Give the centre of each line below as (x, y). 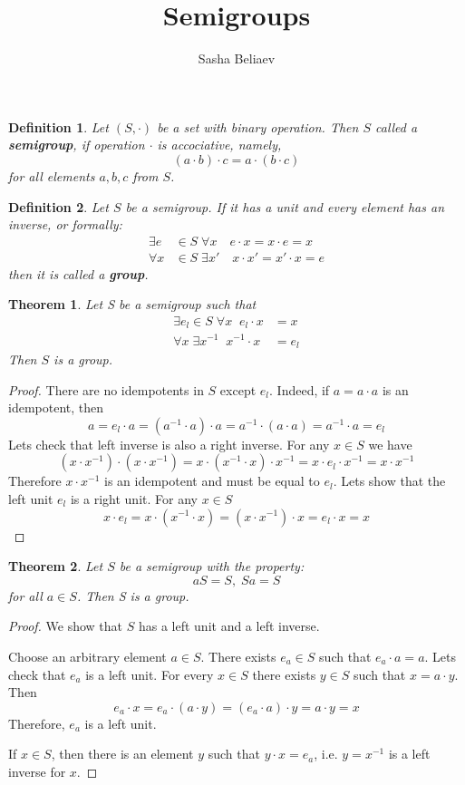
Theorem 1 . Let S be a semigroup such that (132, 304)
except (238, 389)
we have (390, 444)
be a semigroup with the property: (212, 566)
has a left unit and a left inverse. (229, 626)
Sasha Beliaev (237, 58)
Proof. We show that (66, 626)
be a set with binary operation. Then (258, 126)
